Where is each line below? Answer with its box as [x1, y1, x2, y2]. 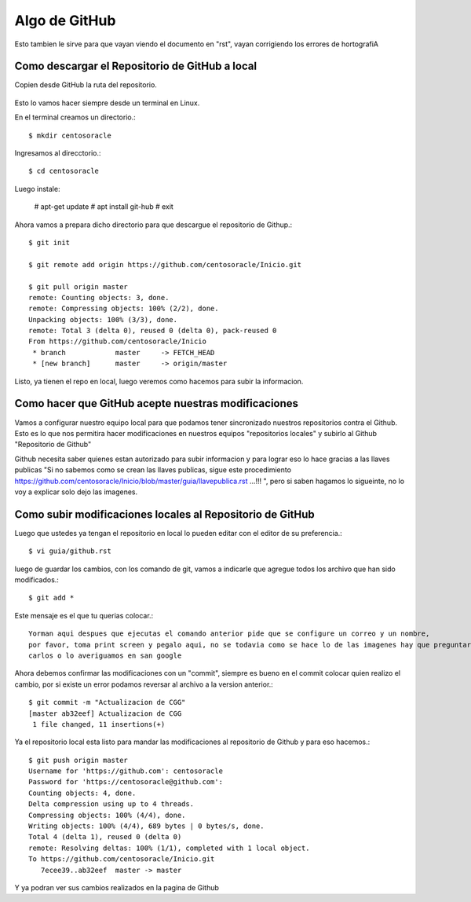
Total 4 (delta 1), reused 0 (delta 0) [28, 833, 182, 841]
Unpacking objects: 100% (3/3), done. [28, 315, 178, 324]
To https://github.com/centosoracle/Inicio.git [28, 855, 215, 863]
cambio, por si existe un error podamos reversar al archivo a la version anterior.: [14, 680, 274, 689]
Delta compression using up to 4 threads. [28, 800, 195, 808]
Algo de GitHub [14, 12, 116, 29]
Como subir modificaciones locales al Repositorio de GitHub [14, 508, 316, 521]
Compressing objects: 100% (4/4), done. [28, 810, 186, 819]
